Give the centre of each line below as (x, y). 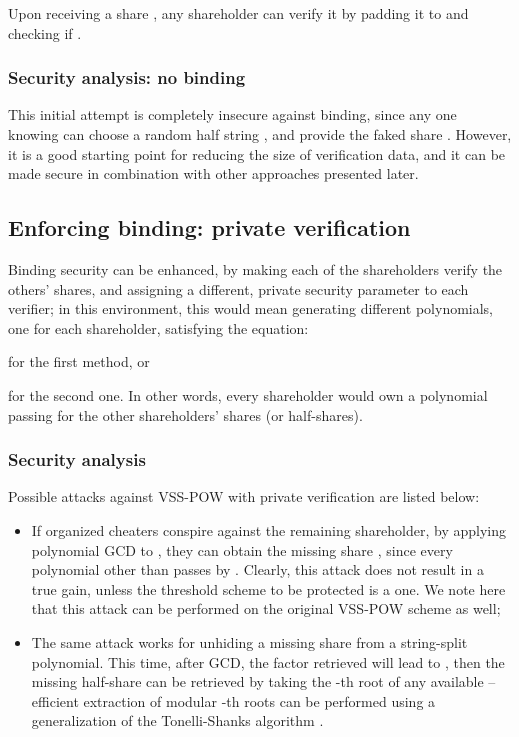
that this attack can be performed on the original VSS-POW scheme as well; (266, 608)
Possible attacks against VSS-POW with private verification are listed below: (244, 496)
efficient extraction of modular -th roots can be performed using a (233, 700)
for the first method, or (79, 361)
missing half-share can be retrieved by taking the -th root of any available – (263, 681)
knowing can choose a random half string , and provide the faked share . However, (260, 134)
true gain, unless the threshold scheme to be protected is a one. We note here (268, 588)
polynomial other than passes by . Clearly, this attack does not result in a (257, 569)
